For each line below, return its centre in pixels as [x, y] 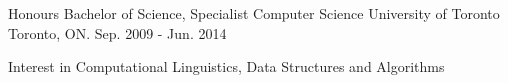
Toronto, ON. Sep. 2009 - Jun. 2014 [117, 32]
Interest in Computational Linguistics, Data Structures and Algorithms [226, 66]
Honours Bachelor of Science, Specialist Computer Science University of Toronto [254, 13]
